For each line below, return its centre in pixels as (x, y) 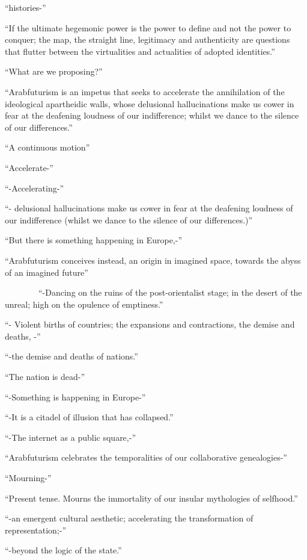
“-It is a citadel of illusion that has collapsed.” (89, 417)
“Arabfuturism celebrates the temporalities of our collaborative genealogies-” (146, 457)
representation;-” (36, 530)
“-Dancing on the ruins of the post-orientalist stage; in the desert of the (170, 292)
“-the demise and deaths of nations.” (71, 356)
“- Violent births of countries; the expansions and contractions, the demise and (150, 324)
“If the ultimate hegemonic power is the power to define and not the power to (148, 27)
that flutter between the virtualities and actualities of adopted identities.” (140, 51)
